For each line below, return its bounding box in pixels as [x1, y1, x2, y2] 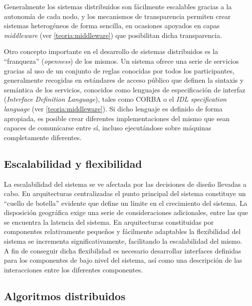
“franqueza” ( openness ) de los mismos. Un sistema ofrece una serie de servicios [4, 55, 239, 66]
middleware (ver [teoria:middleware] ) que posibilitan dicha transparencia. [4, 30, 222, 40]
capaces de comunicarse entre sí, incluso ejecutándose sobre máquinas [4, 123, 212, 133]
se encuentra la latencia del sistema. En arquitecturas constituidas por [4, 216, 214, 227]
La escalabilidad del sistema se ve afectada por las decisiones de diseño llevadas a [4, 179, 247, 189]
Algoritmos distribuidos [4, 288, 126, 303]
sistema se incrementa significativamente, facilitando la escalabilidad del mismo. [4, 236, 242, 246]
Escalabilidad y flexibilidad [4, 156, 142, 171]
